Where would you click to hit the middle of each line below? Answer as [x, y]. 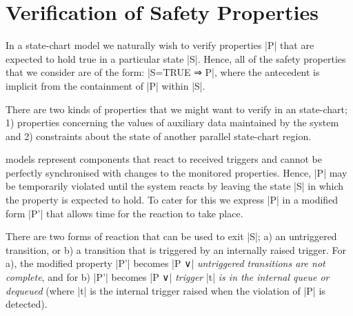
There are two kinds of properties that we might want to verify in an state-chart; [176, 109]
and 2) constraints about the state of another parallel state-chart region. [159, 136]
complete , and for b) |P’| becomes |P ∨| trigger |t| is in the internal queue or [168, 277]
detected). [27, 304]
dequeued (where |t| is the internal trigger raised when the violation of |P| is [165, 290]
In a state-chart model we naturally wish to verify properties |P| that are [160, 45]
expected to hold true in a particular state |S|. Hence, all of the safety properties [176, 58]
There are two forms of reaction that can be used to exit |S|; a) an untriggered [171, 236]
